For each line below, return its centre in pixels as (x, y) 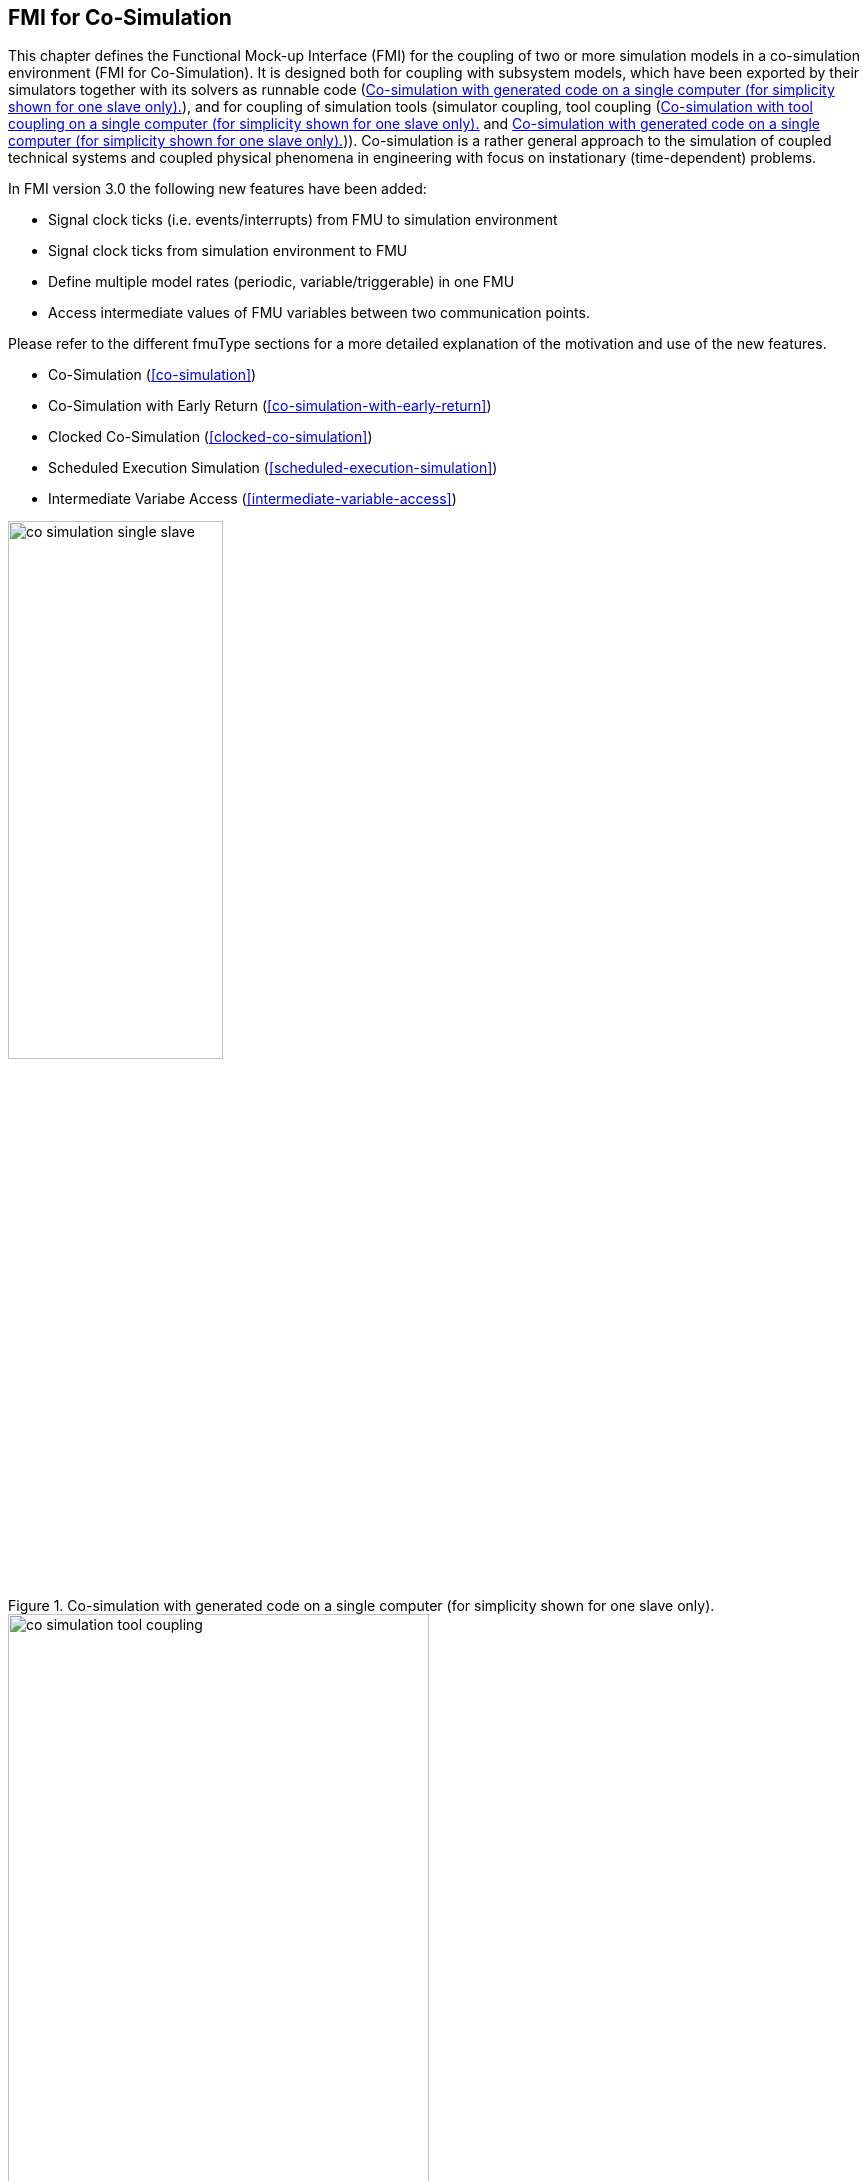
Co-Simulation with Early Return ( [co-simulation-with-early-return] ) (270, 406)
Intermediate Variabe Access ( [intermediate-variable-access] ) (252, 499)
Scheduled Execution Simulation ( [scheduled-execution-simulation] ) (273, 468)
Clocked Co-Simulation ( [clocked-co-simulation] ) (210, 437)
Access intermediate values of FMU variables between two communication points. (319, 313)
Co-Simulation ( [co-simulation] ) (152, 375)
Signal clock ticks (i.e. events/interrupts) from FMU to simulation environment (303, 220)
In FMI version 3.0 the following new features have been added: (217, 189)
